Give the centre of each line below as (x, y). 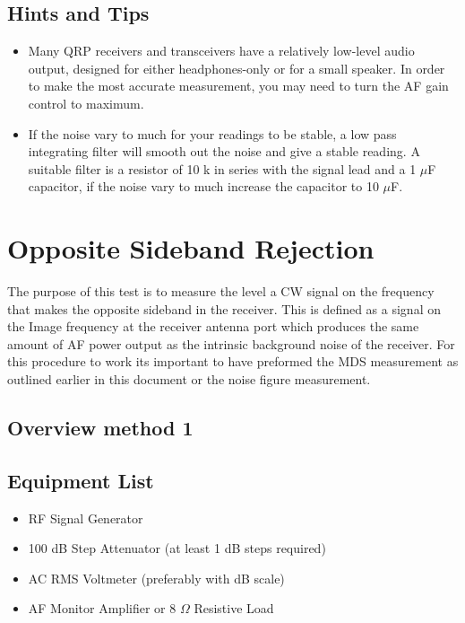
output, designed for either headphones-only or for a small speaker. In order (237, 68)
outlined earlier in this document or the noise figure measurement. (189, 379)
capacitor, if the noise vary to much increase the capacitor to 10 (203, 186)
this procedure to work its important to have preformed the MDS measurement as (233, 361)
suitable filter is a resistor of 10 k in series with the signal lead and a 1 (222, 168)
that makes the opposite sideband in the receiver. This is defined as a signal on (224, 308)
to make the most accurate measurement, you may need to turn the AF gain (238, 86)
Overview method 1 (100, 428)
